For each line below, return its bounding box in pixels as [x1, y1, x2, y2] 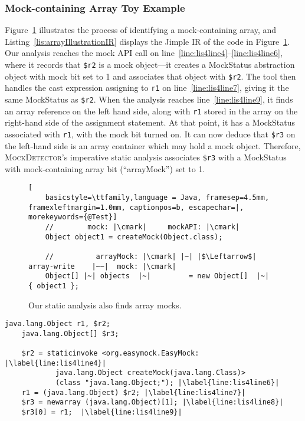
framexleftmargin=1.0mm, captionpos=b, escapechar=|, [28, 203, 244, 212]
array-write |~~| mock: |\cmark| [28, 262, 176, 271]
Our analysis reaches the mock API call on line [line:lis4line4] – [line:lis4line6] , [5, 47, 283, 59]
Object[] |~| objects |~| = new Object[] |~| [45, 272, 270, 281]
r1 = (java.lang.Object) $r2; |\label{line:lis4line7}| [21, 388, 246, 397]
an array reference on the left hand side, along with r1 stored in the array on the [5, 104, 298, 117]
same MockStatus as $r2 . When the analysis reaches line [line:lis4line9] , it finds [5, 93, 293, 105]
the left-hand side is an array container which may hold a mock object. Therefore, [5, 139, 301, 152]
